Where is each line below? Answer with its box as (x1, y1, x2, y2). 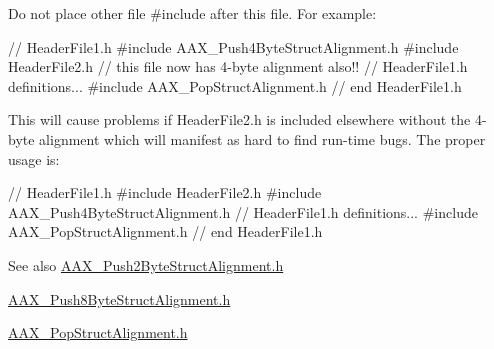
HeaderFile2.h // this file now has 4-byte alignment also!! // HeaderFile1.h (8, 56, 468, 77)
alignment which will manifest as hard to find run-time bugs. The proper (39, 128, 486, 149)
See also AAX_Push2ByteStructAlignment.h (8, 254, 284, 275)
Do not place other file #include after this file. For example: (8, 3, 377, 23)
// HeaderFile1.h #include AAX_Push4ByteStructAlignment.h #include (8, 36, 459, 57)
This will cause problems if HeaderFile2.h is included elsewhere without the (8, 109, 471, 130)
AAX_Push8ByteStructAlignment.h (8, 288, 231, 309)
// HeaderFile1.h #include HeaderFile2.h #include (8, 182, 322, 203)
